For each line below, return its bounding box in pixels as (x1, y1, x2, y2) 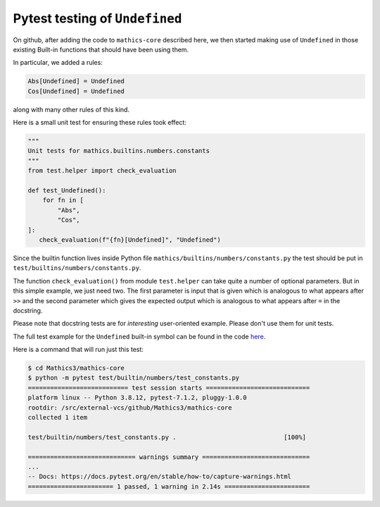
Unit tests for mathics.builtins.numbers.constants (27, 147, 210, 155)
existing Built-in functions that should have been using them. (13, 45, 189, 54)
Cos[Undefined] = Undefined (27, 87, 125, 95)
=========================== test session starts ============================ (27, 384, 310, 391)
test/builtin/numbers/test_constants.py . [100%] (27, 433, 306, 441)
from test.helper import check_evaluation (27, 166, 177, 175)
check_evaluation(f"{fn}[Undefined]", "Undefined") (39, 236, 221, 243)
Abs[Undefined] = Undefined (27, 78, 125, 85)
